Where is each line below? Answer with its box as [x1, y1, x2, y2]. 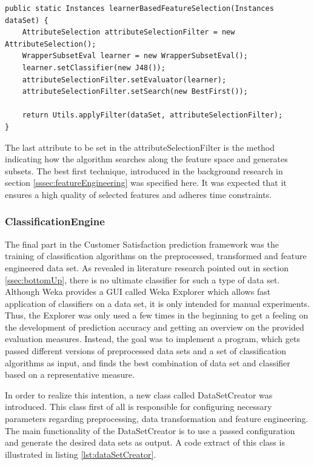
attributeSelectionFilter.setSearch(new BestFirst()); [22, 87, 248, 96]
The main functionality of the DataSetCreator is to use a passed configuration [5, 424, 295, 437]
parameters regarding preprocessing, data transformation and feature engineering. [5, 412, 309, 425]
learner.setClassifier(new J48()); [22, 63, 165, 72]
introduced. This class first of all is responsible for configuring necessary [5, 400, 272, 413]
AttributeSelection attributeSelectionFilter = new [22, 28, 235, 37]
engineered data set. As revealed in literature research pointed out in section [5, 261, 289, 274]
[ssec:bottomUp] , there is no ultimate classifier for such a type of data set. [5, 273, 280, 286]
